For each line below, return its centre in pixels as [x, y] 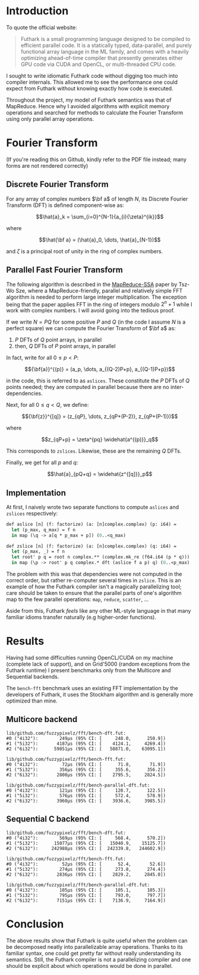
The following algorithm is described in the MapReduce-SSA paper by [92, 284]
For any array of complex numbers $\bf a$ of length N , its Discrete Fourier [97, 199]
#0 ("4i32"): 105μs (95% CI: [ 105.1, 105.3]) [86, 890]
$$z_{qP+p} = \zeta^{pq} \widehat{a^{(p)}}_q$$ [100, 440]
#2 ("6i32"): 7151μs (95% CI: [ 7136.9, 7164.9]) [86, 900]
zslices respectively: [32, 513]
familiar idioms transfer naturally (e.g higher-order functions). [81, 617]
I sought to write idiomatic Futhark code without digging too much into [92, 76]
